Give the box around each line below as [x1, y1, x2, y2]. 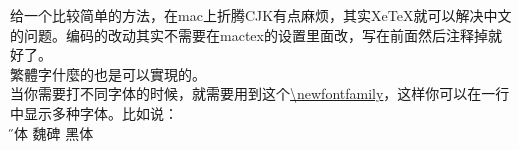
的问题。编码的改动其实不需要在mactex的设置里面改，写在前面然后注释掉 [10, 24, 488, 45]
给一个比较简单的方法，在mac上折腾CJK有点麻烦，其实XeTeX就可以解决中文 [10, 5, 512, 25]
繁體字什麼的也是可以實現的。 [10, 63, 206, 84]
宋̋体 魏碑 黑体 [10, 122, 94, 143]
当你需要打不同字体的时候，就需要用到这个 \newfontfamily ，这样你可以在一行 [10, 83, 510, 104]
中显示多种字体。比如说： [10, 102, 178, 123]
